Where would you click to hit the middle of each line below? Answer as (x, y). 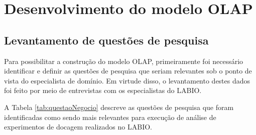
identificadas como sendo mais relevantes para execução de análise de (110, 117)
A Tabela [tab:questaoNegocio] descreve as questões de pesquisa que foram (119, 107)
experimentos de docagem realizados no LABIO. (78, 127)
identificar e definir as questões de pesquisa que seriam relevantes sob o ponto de (128, 71)
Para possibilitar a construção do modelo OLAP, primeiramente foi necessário (124, 61)
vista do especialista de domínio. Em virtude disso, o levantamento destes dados (127, 80)
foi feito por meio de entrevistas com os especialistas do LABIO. (103, 90)
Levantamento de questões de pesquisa (106, 40)
